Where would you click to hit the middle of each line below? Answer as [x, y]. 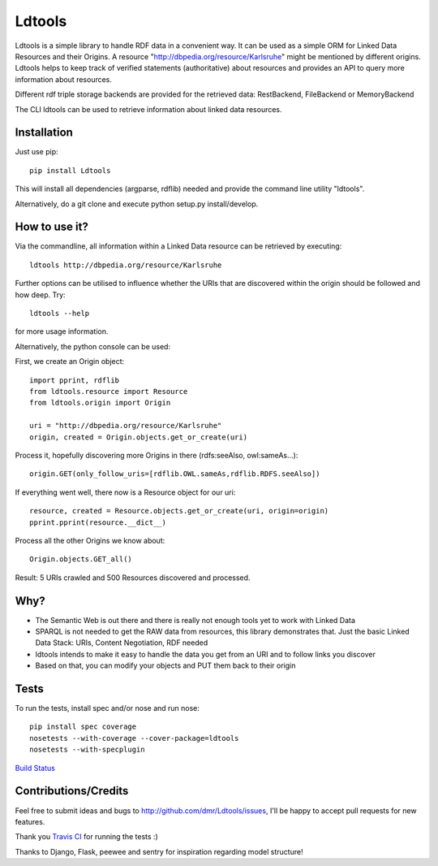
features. [30, 821]
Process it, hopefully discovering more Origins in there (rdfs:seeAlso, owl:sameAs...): [157, 455]
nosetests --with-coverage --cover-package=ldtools [134, 738]
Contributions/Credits [72, 791]
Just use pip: [36, 152]
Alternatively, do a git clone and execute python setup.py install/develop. [137, 204]
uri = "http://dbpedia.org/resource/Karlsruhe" [126, 426]
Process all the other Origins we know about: [90, 540]
